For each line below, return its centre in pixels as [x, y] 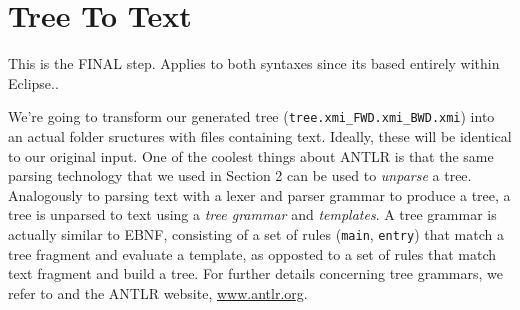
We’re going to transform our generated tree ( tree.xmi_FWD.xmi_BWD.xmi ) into [251, 116]
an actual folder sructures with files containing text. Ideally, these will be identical [260, 135]
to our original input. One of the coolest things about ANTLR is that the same [251, 155]
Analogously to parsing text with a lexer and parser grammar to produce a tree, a [259, 194]
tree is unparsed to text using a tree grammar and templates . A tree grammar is [252, 214]
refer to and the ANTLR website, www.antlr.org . [158, 292]
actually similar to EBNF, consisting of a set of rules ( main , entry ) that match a [256, 233]
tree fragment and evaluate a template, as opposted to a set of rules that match [252, 253]
